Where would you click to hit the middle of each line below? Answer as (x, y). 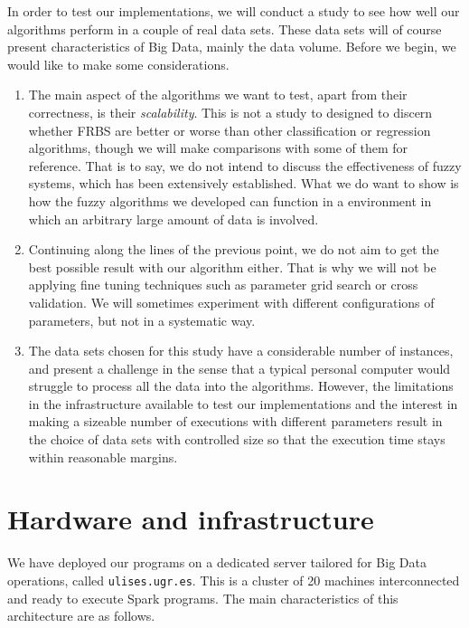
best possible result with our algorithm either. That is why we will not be (232, 266)
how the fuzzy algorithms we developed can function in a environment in (230, 200)
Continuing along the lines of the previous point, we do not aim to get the (234, 249)
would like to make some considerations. (118, 64)
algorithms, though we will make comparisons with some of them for (218, 148)
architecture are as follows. (81, 616)
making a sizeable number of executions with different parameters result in (235, 421)
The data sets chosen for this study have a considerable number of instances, (241, 351)
